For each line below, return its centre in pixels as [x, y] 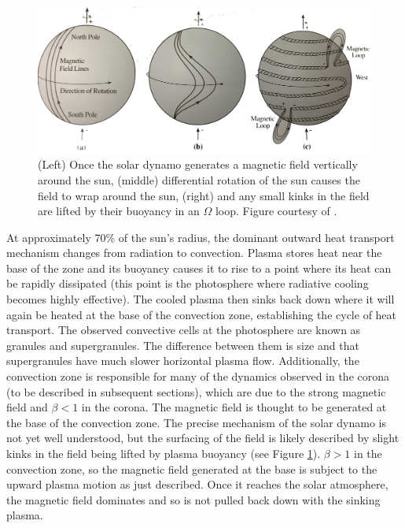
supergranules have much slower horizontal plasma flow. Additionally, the [183, 361]
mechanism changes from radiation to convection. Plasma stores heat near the [194, 253]
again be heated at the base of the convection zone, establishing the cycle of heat [202, 314]
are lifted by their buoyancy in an [119, 211]
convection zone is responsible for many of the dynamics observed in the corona [198, 376]
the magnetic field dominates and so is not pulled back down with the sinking [193, 499]
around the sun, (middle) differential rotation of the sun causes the [199, 179]
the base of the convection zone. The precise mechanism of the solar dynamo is [196, 422]
